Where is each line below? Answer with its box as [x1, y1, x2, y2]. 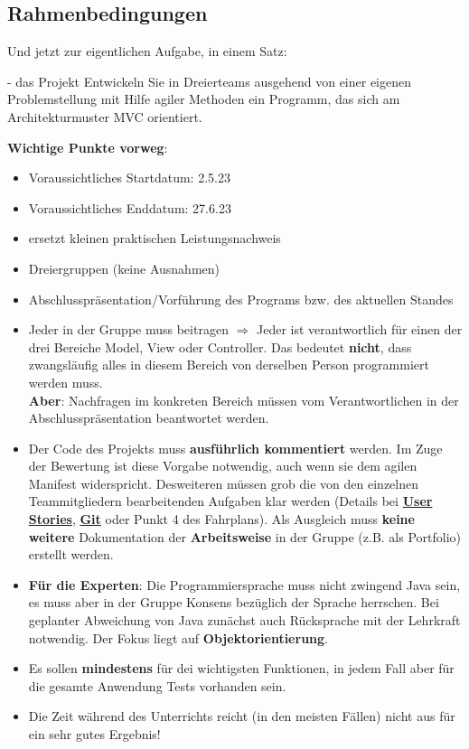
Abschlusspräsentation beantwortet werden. [28, 408, 269, 427]
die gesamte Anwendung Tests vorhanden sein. [28, 676, 286, 695]
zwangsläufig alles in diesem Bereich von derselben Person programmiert [28, 355, 429, 374]
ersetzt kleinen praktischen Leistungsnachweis [28, 229, 281, 248]
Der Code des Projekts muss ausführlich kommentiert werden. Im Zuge [28, 438, 443, 457]
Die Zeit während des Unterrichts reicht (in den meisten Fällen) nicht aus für [28, 707, 455, 726]
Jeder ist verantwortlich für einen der [256, 320, 463, 339]
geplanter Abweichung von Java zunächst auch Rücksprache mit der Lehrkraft [28, 611, 461, 630]
